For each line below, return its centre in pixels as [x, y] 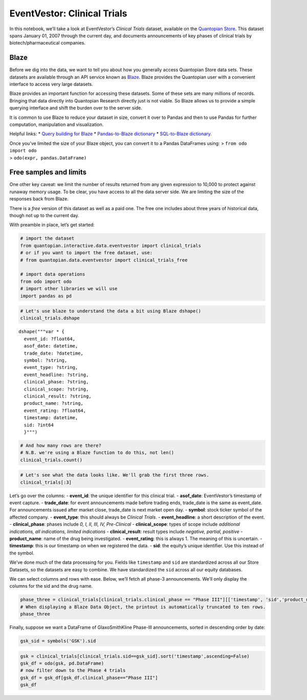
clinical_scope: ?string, [56, 389]
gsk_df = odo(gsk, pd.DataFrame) [62, 663]
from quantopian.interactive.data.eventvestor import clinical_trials [111, 245]
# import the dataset [47, 239]
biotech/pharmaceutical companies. [47, 43]
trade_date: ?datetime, [54, 353]
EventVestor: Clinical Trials [68, 13]
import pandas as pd [46, 296]
